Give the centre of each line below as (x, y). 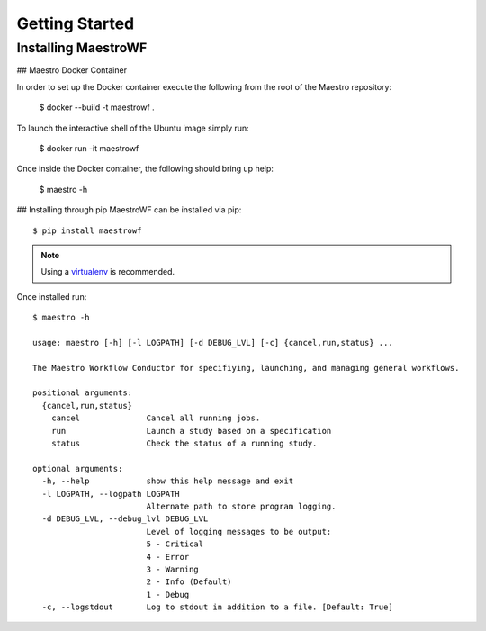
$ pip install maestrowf (87, 230)
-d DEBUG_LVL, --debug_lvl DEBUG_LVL (125, 519)
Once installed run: (52, 296)
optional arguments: (78, 469)
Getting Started (76, 23)
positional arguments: (83, 393)
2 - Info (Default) (189, 582)
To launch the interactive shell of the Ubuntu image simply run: (133, 128)
